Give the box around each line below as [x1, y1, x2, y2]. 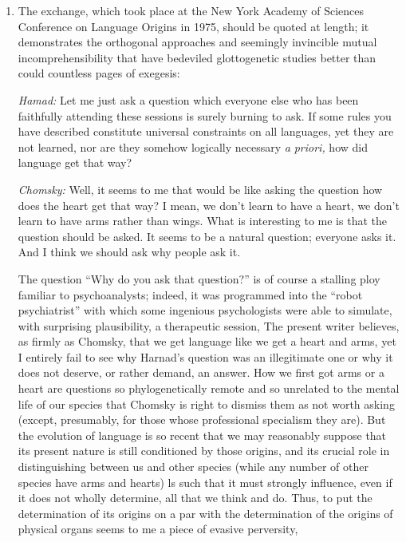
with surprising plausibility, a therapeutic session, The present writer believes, [18, 317, 400, 334]
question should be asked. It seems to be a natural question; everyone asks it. [18, 227, 396, 244]
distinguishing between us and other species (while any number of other [18, 458, 369, 475]
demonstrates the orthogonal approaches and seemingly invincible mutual [18, 34, 377, 50]
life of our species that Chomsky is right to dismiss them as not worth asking [18, 395, 395, 412]
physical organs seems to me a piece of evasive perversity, [18, 520, 298, 537]
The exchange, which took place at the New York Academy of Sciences [18, 2, 365, 18]
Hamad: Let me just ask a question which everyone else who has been [18, 91, 359, 108]
